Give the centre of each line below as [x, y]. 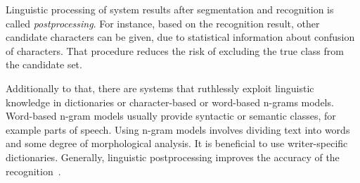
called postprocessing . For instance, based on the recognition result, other [163, 23]
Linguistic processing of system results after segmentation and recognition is [170, 9]
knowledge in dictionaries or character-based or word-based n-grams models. [170, 102]
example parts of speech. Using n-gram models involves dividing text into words [178, 129]
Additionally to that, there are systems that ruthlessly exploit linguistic [160, 88]
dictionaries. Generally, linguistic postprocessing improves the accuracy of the [173, 157]
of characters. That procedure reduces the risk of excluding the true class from [175, 50]
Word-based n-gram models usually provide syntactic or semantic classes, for [171, 116]
